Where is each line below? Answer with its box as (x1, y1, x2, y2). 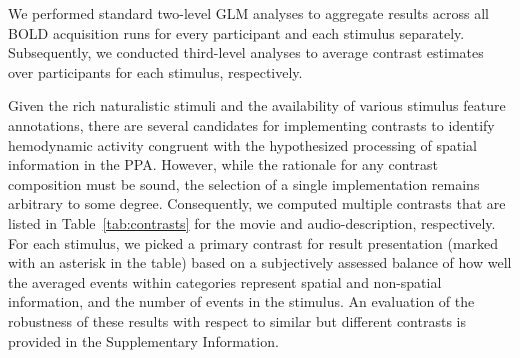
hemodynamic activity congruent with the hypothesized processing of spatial (8, 134, 478, 155)
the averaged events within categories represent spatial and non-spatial (8, 271, 442, 292)
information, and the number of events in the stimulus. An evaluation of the (8, 291, 475, 312)
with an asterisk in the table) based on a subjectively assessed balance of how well (8, 252, 512, 273)
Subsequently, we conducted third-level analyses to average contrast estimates (8, 42, 484, 63)
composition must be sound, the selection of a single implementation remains (8, 173, 480, 194)
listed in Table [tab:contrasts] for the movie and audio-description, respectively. (8, 212, 496, 233)
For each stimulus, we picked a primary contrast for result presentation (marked (8, 232, 499, 253)
